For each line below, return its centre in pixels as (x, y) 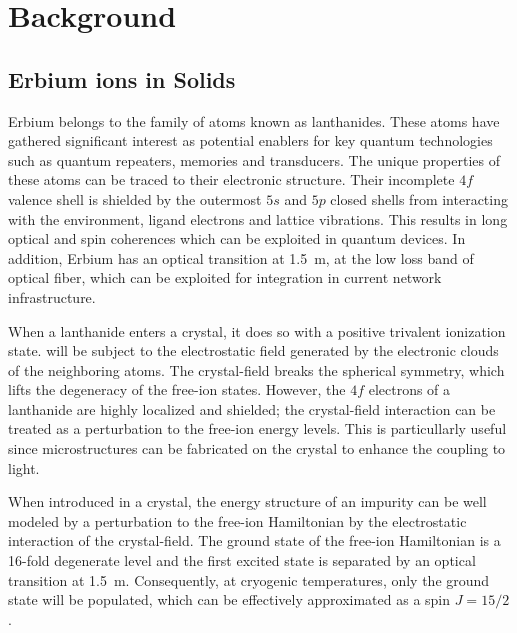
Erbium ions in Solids (122, 78)
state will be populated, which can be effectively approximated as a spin (229, 599)
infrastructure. (52, 296)
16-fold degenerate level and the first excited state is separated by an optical (242, 560)
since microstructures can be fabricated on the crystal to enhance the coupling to (257, 448)
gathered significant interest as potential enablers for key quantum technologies (250, 140)
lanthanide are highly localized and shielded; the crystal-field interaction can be (252, 408)
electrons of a (409, 389)
